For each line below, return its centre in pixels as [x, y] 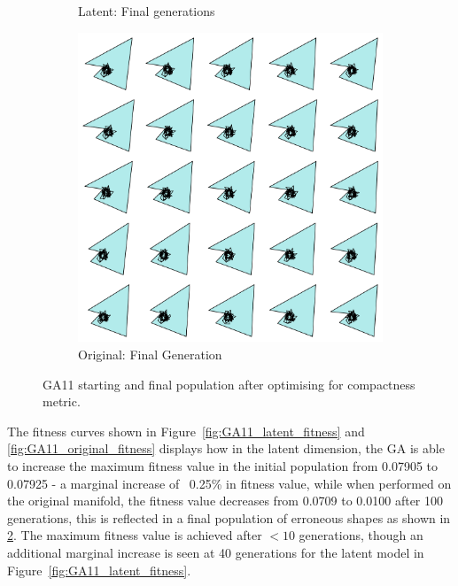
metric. [62, 401]
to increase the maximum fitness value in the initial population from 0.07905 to [223, 465]
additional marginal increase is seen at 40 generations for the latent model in [216, 552]
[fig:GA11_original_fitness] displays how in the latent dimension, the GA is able [226, 448]
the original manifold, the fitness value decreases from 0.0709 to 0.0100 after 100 [225, 501]
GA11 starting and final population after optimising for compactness [229, 384]
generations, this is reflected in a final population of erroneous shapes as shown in [229, 517]
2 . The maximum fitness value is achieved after [135, 535]
